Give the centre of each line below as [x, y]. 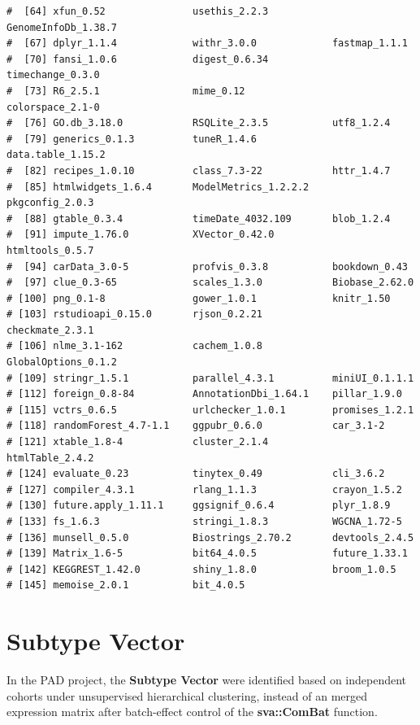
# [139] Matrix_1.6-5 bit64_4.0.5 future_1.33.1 [207, 554]
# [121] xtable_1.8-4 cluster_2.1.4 [138, 442]
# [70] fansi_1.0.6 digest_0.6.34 [138, 59]
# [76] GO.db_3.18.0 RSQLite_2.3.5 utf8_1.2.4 [199, 123]
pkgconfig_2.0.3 [50, 203]
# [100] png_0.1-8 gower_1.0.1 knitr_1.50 [199, 298]
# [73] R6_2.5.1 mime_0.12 [126, 91]
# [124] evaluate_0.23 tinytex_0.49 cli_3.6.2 [196, 474]
